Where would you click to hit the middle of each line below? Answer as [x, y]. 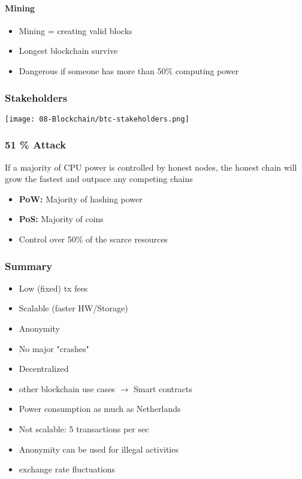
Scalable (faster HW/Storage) [73, 308]
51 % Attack [36, 145]
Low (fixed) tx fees [53, 288]
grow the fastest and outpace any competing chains [99, 179]
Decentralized [44, 369]
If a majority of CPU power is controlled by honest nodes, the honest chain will [151, 167]
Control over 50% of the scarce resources [93, 239]
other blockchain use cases [67, 388]
